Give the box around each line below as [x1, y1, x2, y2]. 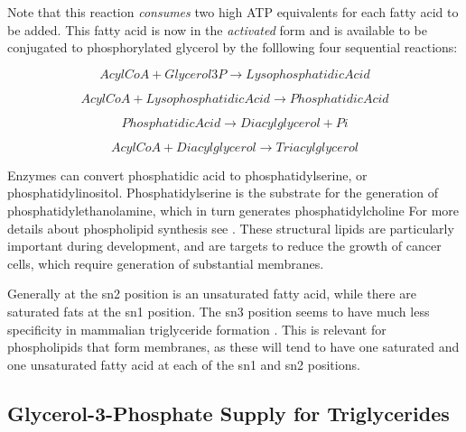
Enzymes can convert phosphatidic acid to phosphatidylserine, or [7, 165, 368, 184]
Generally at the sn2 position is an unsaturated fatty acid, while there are [7, 284, 416, 303]
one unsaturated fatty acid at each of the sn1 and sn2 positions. [7, 354, 360, 373]
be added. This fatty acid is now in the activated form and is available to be [7, 20, 428, 39]
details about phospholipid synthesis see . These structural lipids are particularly [7, 218, 454, 237]
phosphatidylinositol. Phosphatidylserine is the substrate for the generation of [7, 183, 438, 202]
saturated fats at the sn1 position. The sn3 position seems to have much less [7, 301, 430, 320]
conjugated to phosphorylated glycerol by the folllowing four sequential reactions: [7, 38, 458, 57]
